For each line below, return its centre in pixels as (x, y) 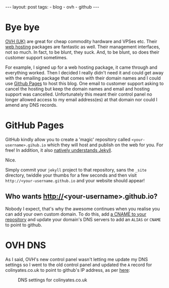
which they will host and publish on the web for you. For (105, 145)
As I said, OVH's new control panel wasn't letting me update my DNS (76, 259)
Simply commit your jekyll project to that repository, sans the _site (76, 170)
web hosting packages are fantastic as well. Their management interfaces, (83, 47)
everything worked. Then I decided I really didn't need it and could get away (84, 72)
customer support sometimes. (37, 57)
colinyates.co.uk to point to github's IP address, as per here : (68, 270)
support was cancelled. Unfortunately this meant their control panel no (79, 94)
